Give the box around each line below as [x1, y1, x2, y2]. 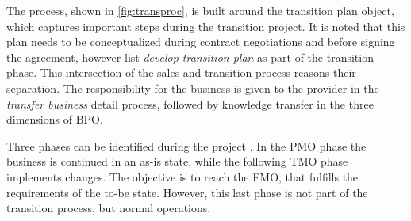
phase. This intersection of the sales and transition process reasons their [6, 64, 356, 81]
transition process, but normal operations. [6, 200, 211, 216]
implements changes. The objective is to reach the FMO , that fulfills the [6, 168, 359, 185]
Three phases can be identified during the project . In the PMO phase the [6, 137, 367, 154]
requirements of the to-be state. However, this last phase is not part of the [6, 184, 368, 200]
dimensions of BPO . [6, 111, 103, 128]
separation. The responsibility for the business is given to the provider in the [6, 79, 379, 96]
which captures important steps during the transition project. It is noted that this [6, 17, 405, 34]
